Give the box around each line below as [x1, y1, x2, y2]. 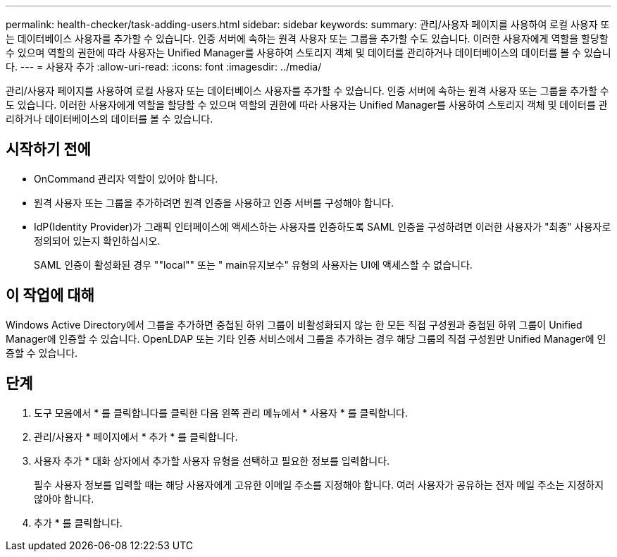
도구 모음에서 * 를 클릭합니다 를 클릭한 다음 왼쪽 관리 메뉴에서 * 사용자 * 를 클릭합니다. [34, 406, 409, 419]
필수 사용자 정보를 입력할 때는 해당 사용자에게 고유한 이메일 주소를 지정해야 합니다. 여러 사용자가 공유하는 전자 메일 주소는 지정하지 [34, 478, 604, 491]
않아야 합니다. [34, 492, 94, 505]
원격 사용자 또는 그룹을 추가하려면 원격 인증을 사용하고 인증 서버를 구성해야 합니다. [34, 196, 394, 209]
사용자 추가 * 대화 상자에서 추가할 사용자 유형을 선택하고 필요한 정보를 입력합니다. [34, 454, 390, 467]
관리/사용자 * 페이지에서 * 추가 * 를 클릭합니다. [34, 430, 238, 443]
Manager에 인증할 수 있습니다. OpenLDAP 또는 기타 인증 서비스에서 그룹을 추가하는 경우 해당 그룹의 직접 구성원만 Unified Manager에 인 [6, 332, 606, 345]
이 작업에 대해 [6, 286, 94, 305]
